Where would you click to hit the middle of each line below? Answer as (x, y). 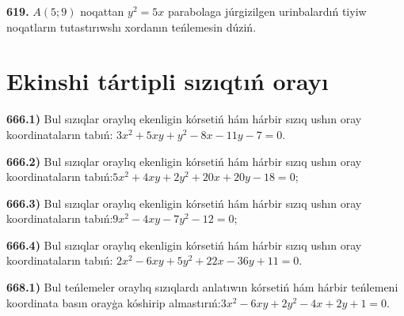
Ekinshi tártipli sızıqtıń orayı (168, 81)
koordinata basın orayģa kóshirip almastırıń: (114, 302)
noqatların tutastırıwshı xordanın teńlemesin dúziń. (131, 26)
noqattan (102, 11)
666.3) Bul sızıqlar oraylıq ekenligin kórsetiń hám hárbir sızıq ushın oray (184, 203)
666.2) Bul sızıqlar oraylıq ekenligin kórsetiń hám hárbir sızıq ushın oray (184, 161)
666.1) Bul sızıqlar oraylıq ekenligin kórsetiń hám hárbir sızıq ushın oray (184, 119)
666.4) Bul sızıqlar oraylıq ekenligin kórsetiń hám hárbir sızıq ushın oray (184, 245)
